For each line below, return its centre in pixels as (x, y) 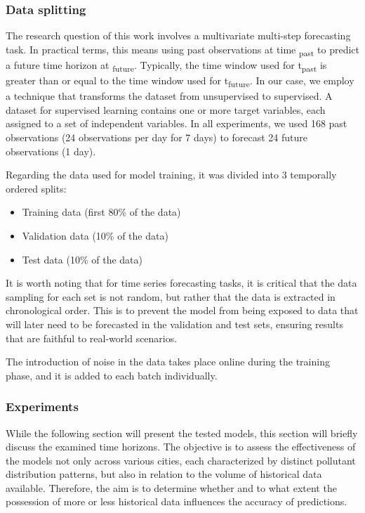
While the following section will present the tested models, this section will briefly (182, 433)
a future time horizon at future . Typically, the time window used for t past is (166, 65)
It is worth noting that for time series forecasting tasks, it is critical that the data (181, 283)
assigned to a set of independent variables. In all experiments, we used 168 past (177, 123)
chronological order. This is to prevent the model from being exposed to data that (182, 310)
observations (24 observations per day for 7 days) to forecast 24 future (157, 137)
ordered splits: (36, 188)
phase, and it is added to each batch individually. (112, 375)
